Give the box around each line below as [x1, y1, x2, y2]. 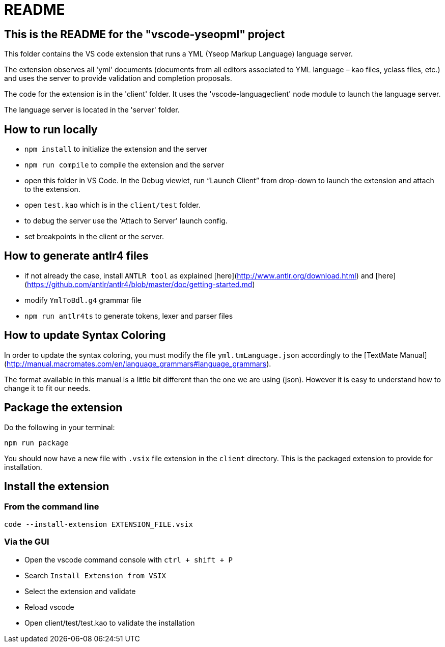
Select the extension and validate [24, 586, 136, 596]
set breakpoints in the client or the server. [24, 232, 164, 241]
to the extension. [24, 185, 80, 194]
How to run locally [4, 123, 98, 136]
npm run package [4, 438, 69, 447]
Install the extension [4, 480, 109, 493]
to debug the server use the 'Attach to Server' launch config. [24, 216, 228, 226]
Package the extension [4, 401, 123, 414]
